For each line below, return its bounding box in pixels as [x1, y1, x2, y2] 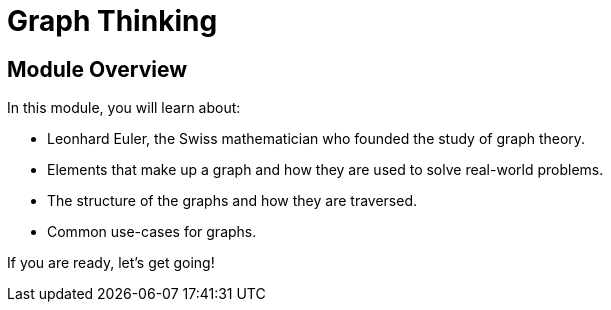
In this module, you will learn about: [7, 99, 241, 117]
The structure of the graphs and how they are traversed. [47, 192, 417, 210]
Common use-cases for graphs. [47, 223, 257, 241]
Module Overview [7, 56, 188, 82]
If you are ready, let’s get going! [7, 254, 215, 272]
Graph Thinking [7, 4, 218, 38]
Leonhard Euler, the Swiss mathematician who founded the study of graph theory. [47, 130, 586, 148]
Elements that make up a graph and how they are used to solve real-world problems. [47, 161, 604, 179]
